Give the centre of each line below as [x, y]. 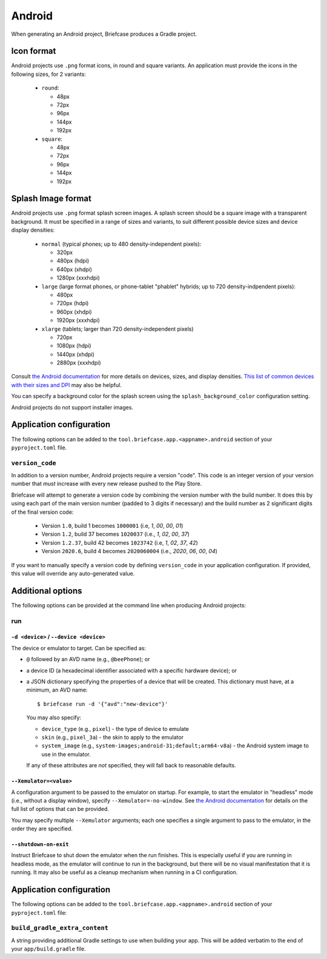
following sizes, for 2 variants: [48, 74]
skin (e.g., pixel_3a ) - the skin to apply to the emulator [113, 737]
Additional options [47, 591]
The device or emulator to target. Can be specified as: [79, 648]
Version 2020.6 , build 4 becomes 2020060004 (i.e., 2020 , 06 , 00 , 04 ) [130, 551]
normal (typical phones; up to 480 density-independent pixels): [121, 244]
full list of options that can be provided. [60, 809]
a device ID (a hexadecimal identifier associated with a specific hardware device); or [132, 670]
